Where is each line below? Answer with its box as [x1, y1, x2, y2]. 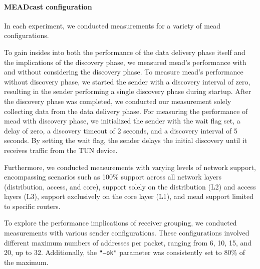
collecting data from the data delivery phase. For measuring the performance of [4, 105, 248, 116]
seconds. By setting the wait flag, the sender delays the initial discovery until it [4, 135, 247, 145]
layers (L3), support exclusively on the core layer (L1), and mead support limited [4, 191, 253, 201]
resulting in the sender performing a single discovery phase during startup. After [4, 86, 251, 96]
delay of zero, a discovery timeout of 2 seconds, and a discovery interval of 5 [4, 125, 237, 135]
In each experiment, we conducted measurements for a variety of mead [4, 20, 220, 30]
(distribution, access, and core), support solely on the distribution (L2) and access [4, 181, 256, 191]
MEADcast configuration [4, 1, 92, 11]
